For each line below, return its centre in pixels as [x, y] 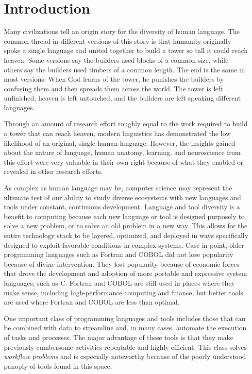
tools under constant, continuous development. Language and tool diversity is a [122, 207]
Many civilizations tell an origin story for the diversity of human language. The [122, 31]
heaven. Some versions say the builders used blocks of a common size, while [116, 59]
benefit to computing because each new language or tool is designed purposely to [124, 216]
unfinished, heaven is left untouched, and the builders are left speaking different [122, 98]
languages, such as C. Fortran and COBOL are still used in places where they [120, 282]
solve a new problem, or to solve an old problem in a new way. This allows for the [126, 226]
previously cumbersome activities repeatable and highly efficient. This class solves [126, 347]
